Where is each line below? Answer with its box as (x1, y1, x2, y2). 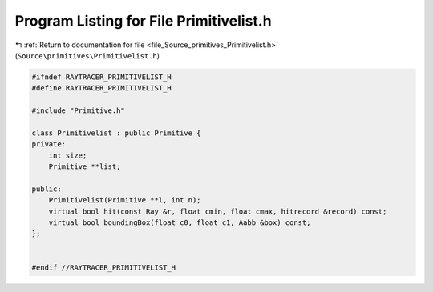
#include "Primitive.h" (31, 106, 126, 115)
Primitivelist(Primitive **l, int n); (48, 196, 201, 205)
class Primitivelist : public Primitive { (31, 128, 201, 138)
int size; (48, 150, 87, 160)
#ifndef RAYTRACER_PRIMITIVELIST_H (31, 72, 172, 82)
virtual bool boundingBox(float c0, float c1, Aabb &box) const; (48, 218, 311, 227)
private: (31, 140, 67, 149)
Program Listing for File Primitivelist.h (14, 12, 272, 30)
